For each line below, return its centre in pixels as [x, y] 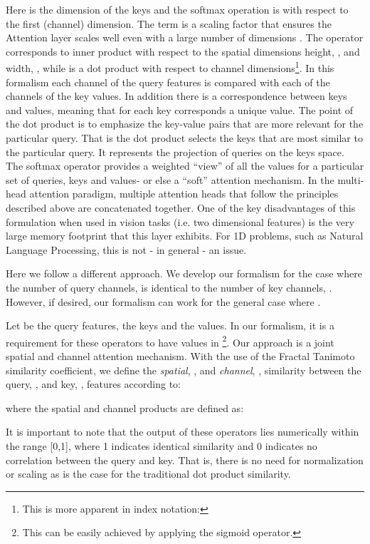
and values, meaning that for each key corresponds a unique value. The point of [180, 109]
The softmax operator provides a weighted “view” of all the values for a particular [185, 166]
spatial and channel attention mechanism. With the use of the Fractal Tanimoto [180, 355]
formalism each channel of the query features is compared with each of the [168, 82]
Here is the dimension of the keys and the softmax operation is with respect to [177, 9]
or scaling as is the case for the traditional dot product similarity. [148, 474]
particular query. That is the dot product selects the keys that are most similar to [184, 138]
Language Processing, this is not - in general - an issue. [126, 249]
